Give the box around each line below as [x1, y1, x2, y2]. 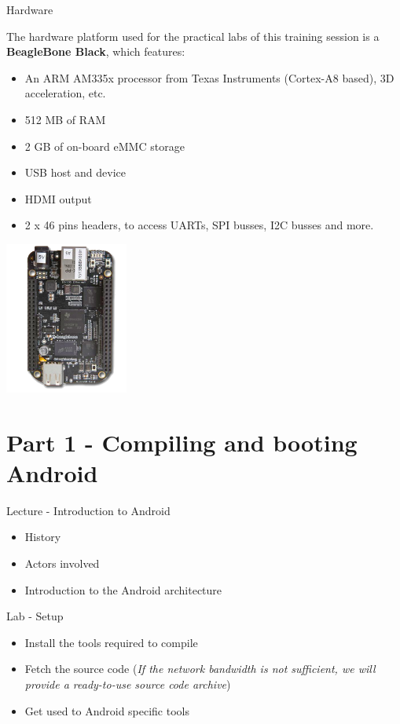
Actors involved [24, 555, 100, 571]
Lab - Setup [6, 608, 64, 624]
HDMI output [24, 190, 92, 207]
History [24, 528, 61, 545]
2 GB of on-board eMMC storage [24, 137, 185, 154]
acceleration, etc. [24, 85, 106, 101]
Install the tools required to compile [24, 634, 198, 650]
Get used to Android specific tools [24, 702, 189, 719]
